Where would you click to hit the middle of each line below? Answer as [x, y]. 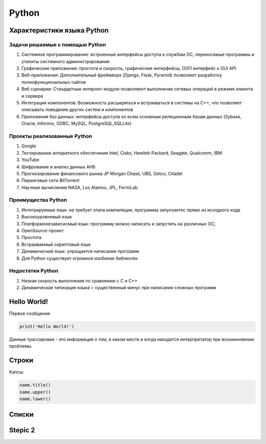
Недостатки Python [34, 271]
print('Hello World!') [47, 326]
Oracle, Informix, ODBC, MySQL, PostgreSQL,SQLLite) [76, 124]
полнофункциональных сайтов [54, 82]
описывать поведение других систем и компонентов [77, 110]
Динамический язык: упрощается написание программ [80, 251]
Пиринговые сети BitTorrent [50, 180]
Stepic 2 [22, 430]
